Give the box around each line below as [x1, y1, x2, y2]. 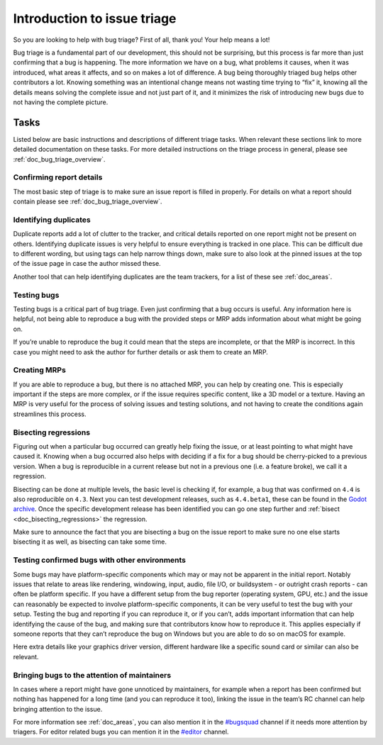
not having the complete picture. [13, 98, 109, 106]
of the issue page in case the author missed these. [13, 259, 161, 268]
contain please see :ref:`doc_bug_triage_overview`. [13, 197, 162, 206]
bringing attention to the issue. [13, 705, 103, 713]
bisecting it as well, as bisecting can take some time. [13, 537, 167, 546]
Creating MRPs [13, 365, 67, 375]
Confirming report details [13, 172, 103, 182]
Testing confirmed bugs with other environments [13, 555, 187, 565]
